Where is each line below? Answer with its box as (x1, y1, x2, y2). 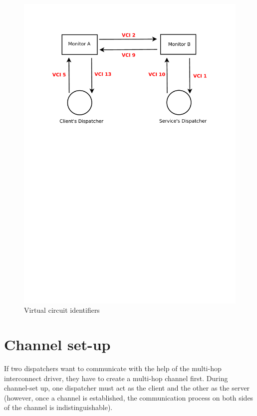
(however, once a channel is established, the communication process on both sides (4, 392, 254, 403)
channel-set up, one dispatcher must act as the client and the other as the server (4, 383, 250, 393)
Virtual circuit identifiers (24, 305, 100, 315)
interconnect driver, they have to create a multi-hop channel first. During (4, 373, 228, 383)
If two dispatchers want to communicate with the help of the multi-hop (4, 363, 222, 373)
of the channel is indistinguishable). (4, 402, 113, 413)
